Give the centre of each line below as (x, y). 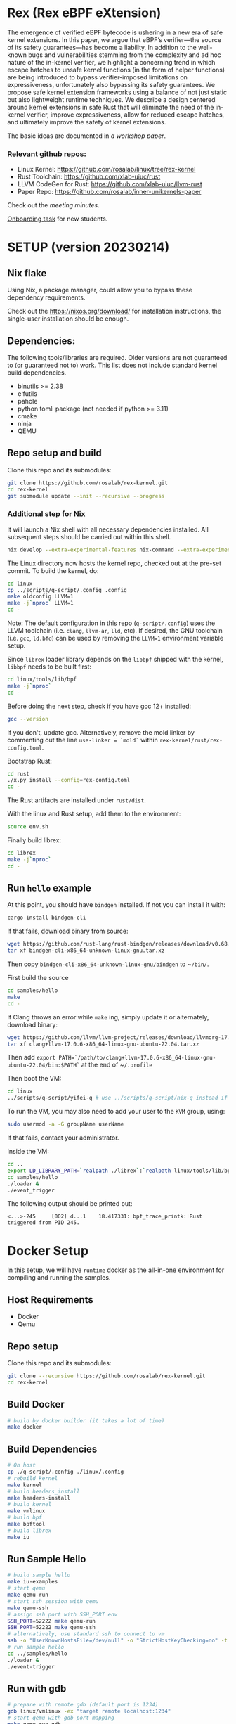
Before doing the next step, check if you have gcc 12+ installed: (99, 706)
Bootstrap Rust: (30, 761)
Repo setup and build (54, 453)
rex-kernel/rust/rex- (191, 740)
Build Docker (36, 1404)
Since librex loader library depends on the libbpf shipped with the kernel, (115, 660)
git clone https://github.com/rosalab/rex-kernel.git (88, 483)
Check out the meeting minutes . (53, 205)
